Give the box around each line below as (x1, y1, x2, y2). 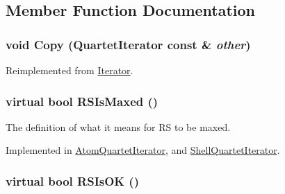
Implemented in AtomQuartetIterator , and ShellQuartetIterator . (6, 143, 280, 157)
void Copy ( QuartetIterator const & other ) (6, 35, 251, 53)
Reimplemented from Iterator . (6, 63, 133, 77)
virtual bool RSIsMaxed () (6, 92, 158, 109)
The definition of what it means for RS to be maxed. (6, 119, 231, 134)
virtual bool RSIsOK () (6, 172, 139, 189)
